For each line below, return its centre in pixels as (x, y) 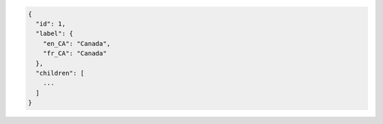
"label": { (55, 34)
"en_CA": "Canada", (77, 43)
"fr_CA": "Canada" (75, 54)
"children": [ (60, 73)
